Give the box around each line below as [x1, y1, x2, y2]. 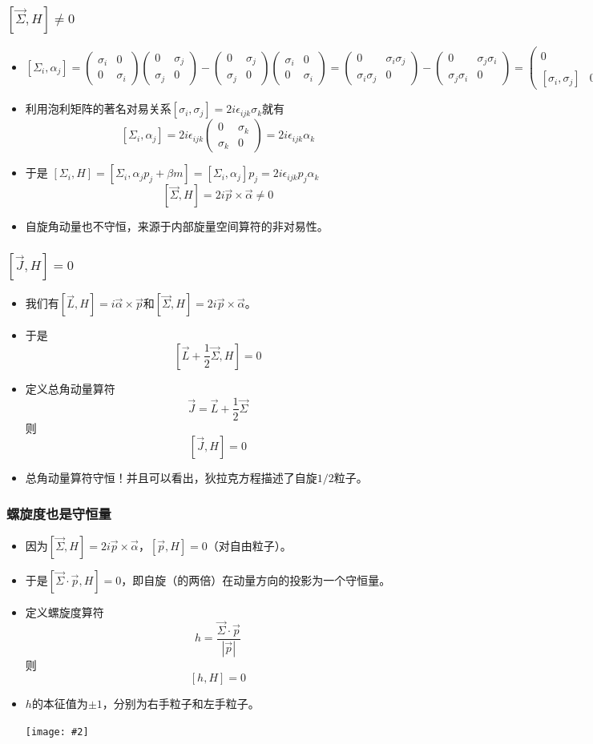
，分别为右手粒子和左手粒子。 [102, 695, 260, 712]
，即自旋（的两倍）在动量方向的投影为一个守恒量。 [121, 571, 391, 588]
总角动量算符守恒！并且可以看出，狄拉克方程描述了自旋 [25, 469, 317, 486]
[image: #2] [25, 726, 89, 738]
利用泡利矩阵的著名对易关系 [25, 100, 171, 117]
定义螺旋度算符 [25, 603, 104, 620]
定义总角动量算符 [25, 380, 115, 396]
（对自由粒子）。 [207, 537, 292, 553]
